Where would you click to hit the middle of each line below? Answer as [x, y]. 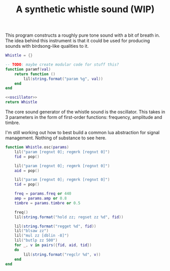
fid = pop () [27, 157]
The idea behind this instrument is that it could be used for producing [78, 41]
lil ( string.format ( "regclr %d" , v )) [62, 254]
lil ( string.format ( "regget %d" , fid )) [55, 226]
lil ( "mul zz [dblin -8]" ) [42, 236]
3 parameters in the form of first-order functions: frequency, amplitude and [84, 117]
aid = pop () [27, 171]
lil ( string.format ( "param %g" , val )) [63, 79]
